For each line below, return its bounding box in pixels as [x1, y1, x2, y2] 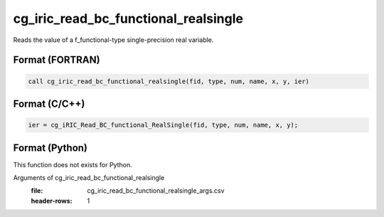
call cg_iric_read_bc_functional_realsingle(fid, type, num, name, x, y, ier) [28, 77, 309, 85]
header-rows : [31, 196, 73, 205]
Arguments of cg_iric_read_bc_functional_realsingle [13, 174, 165, 182]
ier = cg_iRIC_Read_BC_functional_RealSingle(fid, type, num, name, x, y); [28, 121, 299, 129]
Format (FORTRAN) [13, 54, 100, 66]
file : [31, 186, 43, 195]
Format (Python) [13, 142, 88, 154]
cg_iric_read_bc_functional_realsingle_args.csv [87, 186, 225, 195]
